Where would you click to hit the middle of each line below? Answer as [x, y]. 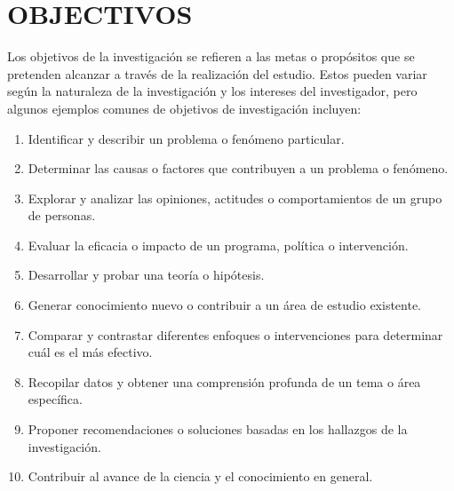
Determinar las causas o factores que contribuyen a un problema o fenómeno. [238, 168]
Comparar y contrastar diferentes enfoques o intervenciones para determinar [235, 334]
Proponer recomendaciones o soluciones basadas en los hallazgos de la [218, 429]
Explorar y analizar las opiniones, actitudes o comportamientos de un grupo [235, 198]
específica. [55, 399]
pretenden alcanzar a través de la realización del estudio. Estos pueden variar [217, 73]
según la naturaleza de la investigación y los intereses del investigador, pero [212, 91]
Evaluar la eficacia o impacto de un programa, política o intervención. [218, 245]
